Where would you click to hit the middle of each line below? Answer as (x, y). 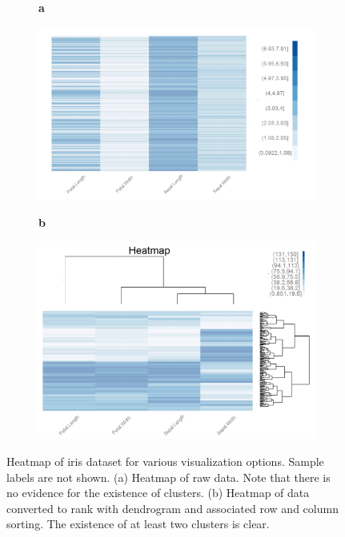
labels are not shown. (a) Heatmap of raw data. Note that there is (168, 477)
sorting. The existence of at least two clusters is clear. (138, 524)
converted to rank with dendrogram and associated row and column (172, 508)
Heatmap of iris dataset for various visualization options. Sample (165, 461)
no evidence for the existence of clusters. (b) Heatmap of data (158, 493)
